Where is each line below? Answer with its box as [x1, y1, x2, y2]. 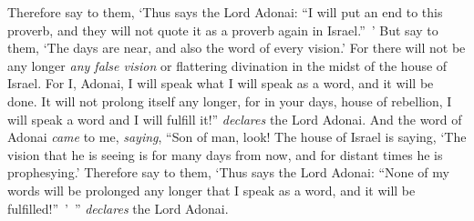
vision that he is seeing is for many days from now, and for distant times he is [7, 145, 443, 164]
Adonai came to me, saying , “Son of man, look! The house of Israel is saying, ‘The [7, 127, 467, 146]
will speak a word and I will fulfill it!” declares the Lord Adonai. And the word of [7, 109, 462, 128]
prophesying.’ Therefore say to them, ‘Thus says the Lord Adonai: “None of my [7, 163, 449, 182]
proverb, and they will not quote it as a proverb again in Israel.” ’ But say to [7, 20, 438, 39]
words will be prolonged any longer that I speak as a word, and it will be [7, 180, 416, 199]
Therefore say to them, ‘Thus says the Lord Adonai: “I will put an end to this [7, 3, 443, 21]
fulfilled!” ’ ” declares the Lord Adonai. [7, 198, 229, 217]
